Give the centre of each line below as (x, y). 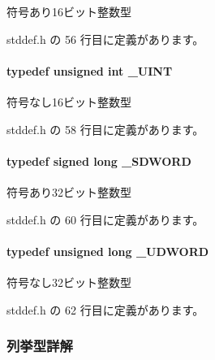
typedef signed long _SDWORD (99, 160)
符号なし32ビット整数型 (69, 282)
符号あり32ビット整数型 (69, 191)
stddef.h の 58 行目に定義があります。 (105, 129)
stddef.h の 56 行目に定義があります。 (105, 39)
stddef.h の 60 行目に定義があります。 (105, 219)
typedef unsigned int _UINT (90, 70)
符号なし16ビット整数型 (69, 101)
